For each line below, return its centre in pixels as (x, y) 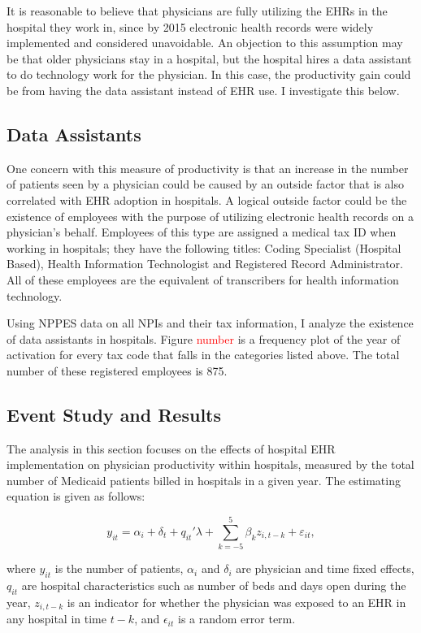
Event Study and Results (114, 414)
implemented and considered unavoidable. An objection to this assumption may (205, 43)
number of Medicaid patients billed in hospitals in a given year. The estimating (204, 480)
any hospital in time (56, 619)
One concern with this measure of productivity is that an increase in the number (208, 168)
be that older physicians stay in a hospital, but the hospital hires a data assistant (209, 58)
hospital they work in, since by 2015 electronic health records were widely (190, 26)
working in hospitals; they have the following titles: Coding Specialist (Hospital (204, 247)
